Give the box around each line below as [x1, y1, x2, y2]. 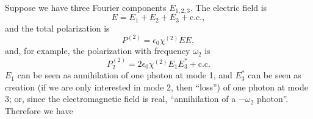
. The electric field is [190, 1, 267, 13]
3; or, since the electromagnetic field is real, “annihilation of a [5, 92, 236, 105]
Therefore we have [5, 104, 73, 117]
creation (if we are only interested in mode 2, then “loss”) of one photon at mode [5, 80, 308, 93]
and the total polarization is [5, 21, 110, 34]
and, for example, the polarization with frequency [5, 44, 190, 57]
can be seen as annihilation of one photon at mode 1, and [17, 69, 232, 81]
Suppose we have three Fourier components [5, 1, 167, 13]
